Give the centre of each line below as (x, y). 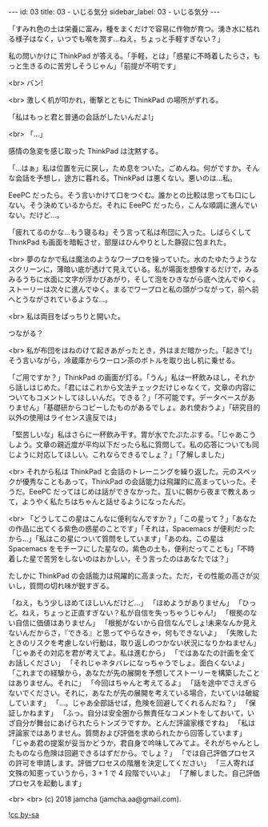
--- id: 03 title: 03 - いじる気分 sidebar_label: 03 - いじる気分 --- (114, 12)
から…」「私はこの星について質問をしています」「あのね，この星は (116, 539)
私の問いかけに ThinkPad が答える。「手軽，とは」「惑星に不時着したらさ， (131, 56)
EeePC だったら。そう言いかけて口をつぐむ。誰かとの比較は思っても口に (129, 195)
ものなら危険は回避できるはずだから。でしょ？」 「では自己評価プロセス (135, 753)
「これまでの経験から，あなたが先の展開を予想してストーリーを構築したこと (134, 673)
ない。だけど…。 (36, 215)
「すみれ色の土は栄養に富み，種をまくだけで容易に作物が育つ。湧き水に (127, 29)
